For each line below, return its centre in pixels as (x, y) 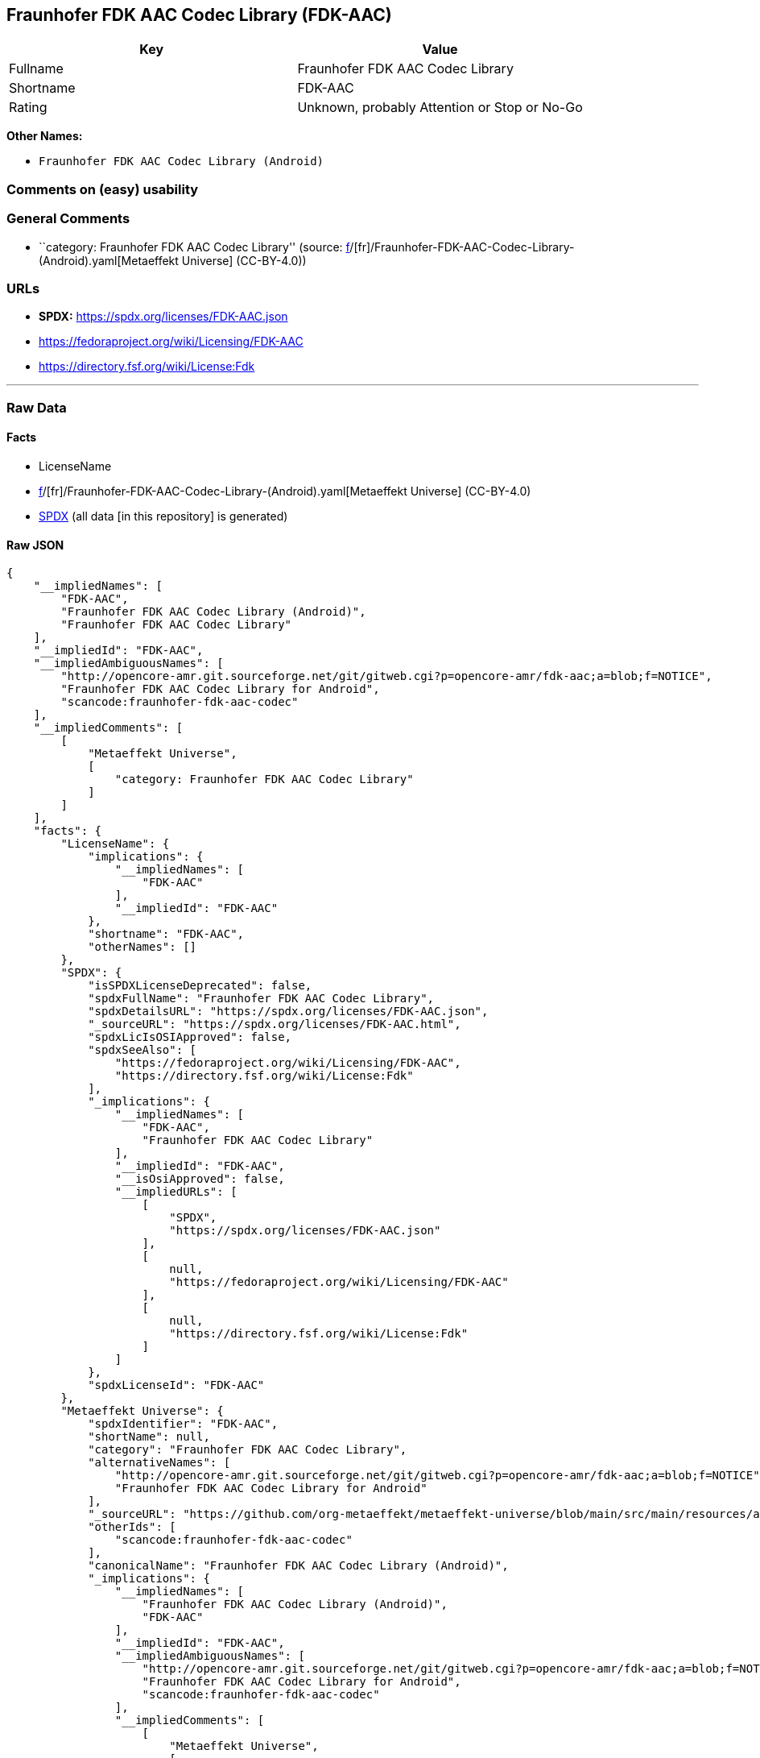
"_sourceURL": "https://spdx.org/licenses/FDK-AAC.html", (275, 1024)
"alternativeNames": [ (159, 1463)
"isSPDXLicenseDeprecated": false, (200, 986)
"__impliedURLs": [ (176, 1192)
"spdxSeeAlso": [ (142, 1050)
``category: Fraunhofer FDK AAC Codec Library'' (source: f (194, 247)
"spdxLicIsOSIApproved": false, (190, 1037)
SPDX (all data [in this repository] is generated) (163, 516)
